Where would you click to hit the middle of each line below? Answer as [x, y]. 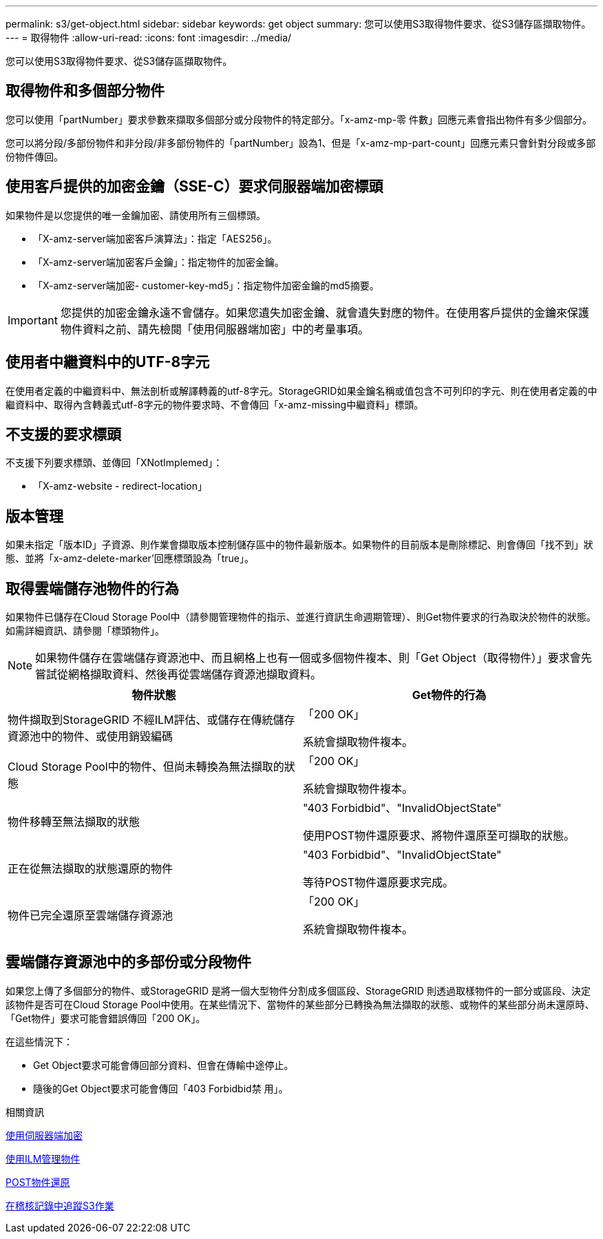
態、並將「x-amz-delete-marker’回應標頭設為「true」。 [130, 559]
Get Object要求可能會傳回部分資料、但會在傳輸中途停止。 [163, 1065]
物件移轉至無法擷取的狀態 [74, 822]
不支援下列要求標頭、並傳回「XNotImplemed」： [114, 463]
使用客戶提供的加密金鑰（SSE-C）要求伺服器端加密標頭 [194, 187]
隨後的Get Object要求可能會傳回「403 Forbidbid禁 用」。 [161, 1088]
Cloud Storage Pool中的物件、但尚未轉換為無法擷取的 [146, 767]
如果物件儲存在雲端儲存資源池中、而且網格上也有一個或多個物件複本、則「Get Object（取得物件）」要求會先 [314, 658]
